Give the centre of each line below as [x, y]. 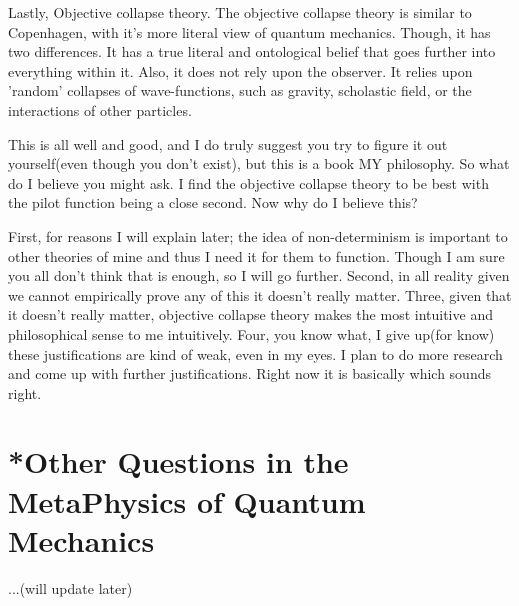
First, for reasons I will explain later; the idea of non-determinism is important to [258, 235]
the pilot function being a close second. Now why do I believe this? [213, 202]
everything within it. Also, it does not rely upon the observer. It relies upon [240, 70]
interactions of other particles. [100, 109]
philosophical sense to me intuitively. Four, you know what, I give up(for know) [251, 333]
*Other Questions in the [178, 461]
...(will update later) [70, 587]
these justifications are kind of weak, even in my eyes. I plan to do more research [255, 353]
